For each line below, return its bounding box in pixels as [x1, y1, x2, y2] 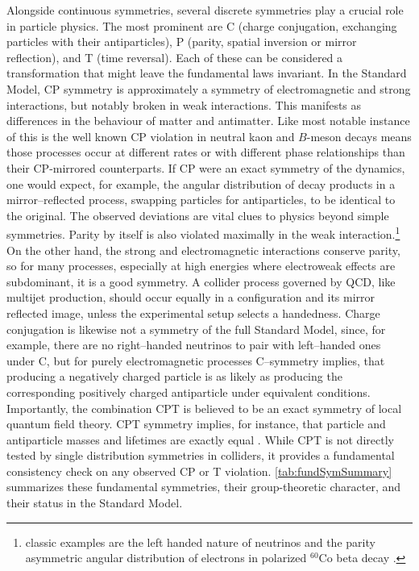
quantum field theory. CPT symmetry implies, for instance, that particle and [6, 415, 386, 432]
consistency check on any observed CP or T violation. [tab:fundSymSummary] [6, 462, 392, 479]
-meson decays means [306, 127, 412, 144]
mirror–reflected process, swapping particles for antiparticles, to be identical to [6, 191, 396, 208]
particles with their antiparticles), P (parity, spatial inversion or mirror [6, 33, 357, 50]
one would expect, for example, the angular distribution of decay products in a [6, 175, 396, 192]
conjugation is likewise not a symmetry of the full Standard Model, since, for [6, 320, 386, 337]
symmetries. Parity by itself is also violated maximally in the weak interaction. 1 [6, 223, 400, 242]
